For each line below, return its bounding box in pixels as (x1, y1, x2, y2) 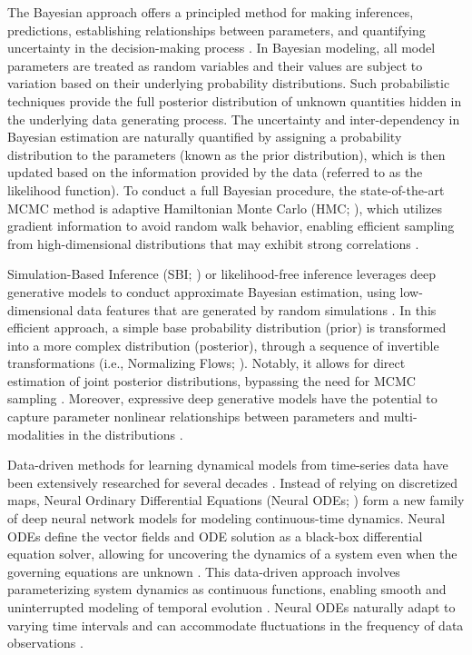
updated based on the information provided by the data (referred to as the (7, 163, 423, 182)
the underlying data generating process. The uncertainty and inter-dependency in (7, 109, 460, 128)
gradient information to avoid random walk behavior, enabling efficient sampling (7, 216, 455, 235)
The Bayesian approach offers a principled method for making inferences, (7, 3, 414, 21)
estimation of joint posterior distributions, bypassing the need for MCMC (7, 371, 416, 390)
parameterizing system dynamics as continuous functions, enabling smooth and (7, 580, 447, 599)
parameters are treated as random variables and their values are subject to (7, 55, 423, 74)
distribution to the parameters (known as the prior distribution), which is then (7, 144, 446, 164)
